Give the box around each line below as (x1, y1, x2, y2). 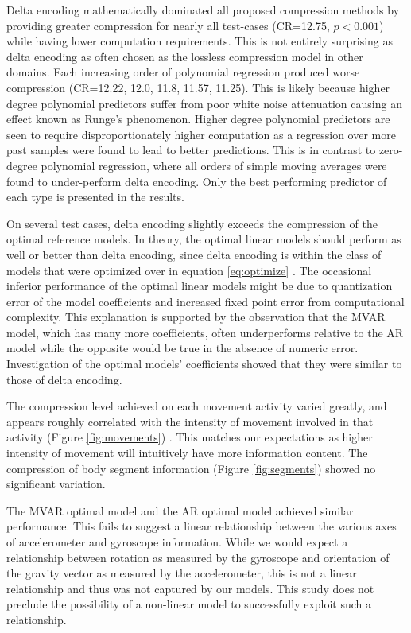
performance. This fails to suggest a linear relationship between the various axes (6, 518, 397, 534)
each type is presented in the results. (6, 188, 184, 205)
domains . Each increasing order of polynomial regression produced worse (6, 64, 360, 80)
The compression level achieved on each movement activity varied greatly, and (6, 398, 387, 414)
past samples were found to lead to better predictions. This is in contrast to (6, 142, 376, 158)
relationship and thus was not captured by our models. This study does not (6, 580, 374, 596)
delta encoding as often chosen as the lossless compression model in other (6, 48, 363, 64)
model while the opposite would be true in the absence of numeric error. (6, 340, 359, 356)
